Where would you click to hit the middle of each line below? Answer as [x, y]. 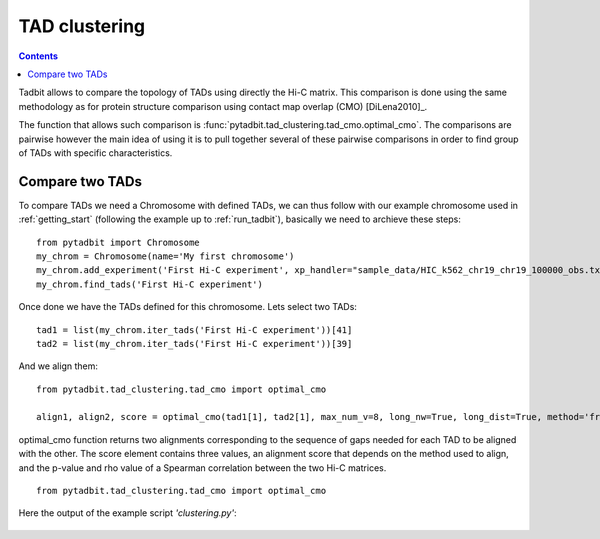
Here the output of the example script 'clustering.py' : [127, 513]
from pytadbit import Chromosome [118, 242]
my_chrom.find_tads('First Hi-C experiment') [150, 284]
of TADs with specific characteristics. [95, 152]
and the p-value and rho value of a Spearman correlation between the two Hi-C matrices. [202, 467]
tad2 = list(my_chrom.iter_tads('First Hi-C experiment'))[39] [194, 343]
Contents [38, 56]
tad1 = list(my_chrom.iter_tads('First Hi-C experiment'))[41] [194, 329]
